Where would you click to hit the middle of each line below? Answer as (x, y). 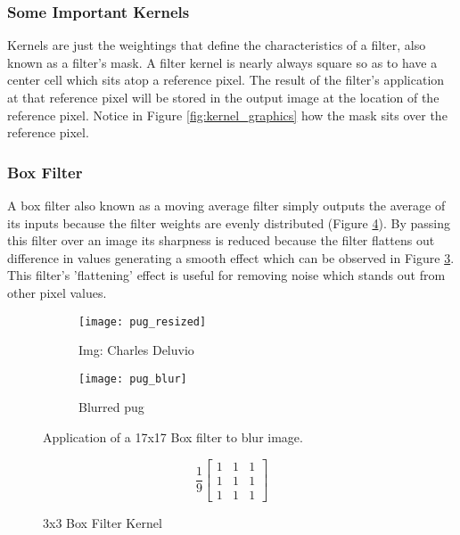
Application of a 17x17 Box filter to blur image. (173, 437)
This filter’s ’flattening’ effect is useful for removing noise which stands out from (226, 275)
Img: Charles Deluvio (136, 350)
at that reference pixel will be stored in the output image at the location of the (223, 97)
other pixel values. (57, 292)
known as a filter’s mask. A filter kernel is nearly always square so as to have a (222, 62)
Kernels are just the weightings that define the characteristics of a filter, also (217, 45)
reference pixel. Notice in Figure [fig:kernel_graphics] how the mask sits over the (227, 115)
